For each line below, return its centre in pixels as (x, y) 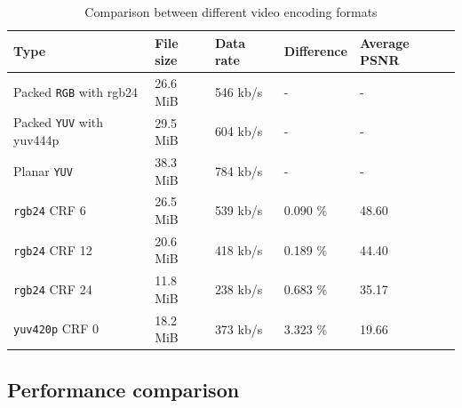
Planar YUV (43, 170)
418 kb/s (239, 249)
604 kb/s (239, 131)
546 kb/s (239, 91)
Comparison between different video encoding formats (231, 12)
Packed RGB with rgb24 (76, 91)
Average (384, 42)
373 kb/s (239, 328)
